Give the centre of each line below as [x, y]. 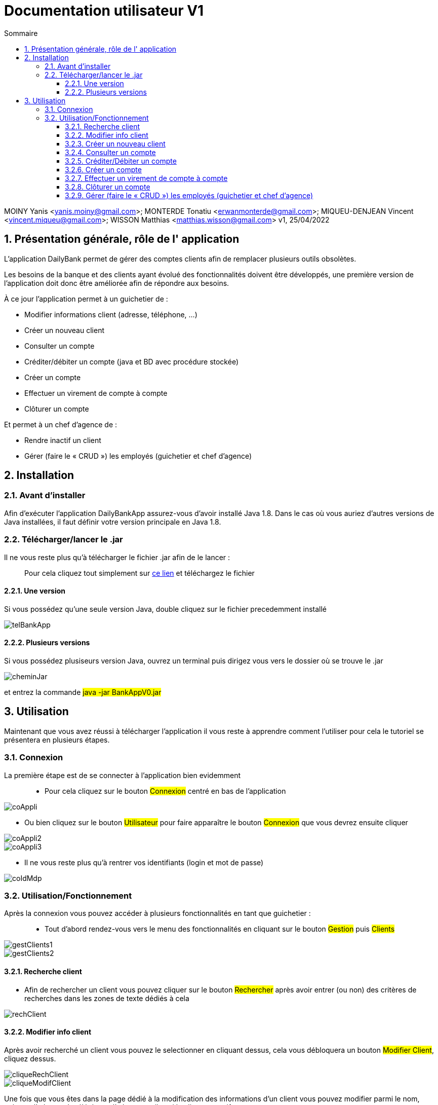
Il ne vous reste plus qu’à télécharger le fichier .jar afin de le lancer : [117, 557]
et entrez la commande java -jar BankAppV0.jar [83, 692]
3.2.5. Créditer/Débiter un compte [121, 161]
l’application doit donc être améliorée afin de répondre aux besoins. [117, 283]
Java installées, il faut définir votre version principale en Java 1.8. [113, 522]
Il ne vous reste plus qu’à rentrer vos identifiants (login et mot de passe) [144, 862]
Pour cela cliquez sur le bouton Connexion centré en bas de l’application [165, 791]
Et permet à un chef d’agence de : [61, 424]
